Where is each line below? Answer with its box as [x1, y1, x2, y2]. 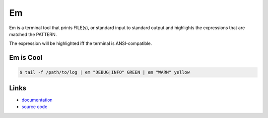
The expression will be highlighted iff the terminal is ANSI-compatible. [9, 40, 152, 46]
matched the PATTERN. [9, 31, 57, 37]
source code [21, 104, 48, 110]
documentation [21, 97, 53, 103]
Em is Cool [9, 53, 43, 62]
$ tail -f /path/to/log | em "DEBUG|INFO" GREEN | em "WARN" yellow [19, 70, 190, 75]
